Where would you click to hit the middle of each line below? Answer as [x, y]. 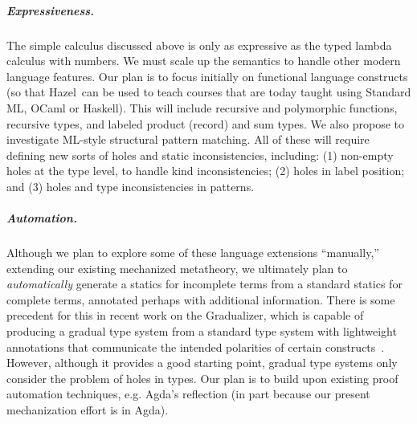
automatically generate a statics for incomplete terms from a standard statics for [204, 284]
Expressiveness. [51, 10]
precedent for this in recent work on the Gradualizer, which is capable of [185, 315]
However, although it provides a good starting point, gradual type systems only [202, 363]
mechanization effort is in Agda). [88, 410]
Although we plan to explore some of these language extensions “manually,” [193, 253]
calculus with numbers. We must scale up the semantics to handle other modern [204, 61]
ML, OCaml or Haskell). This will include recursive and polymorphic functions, [202, 107]
